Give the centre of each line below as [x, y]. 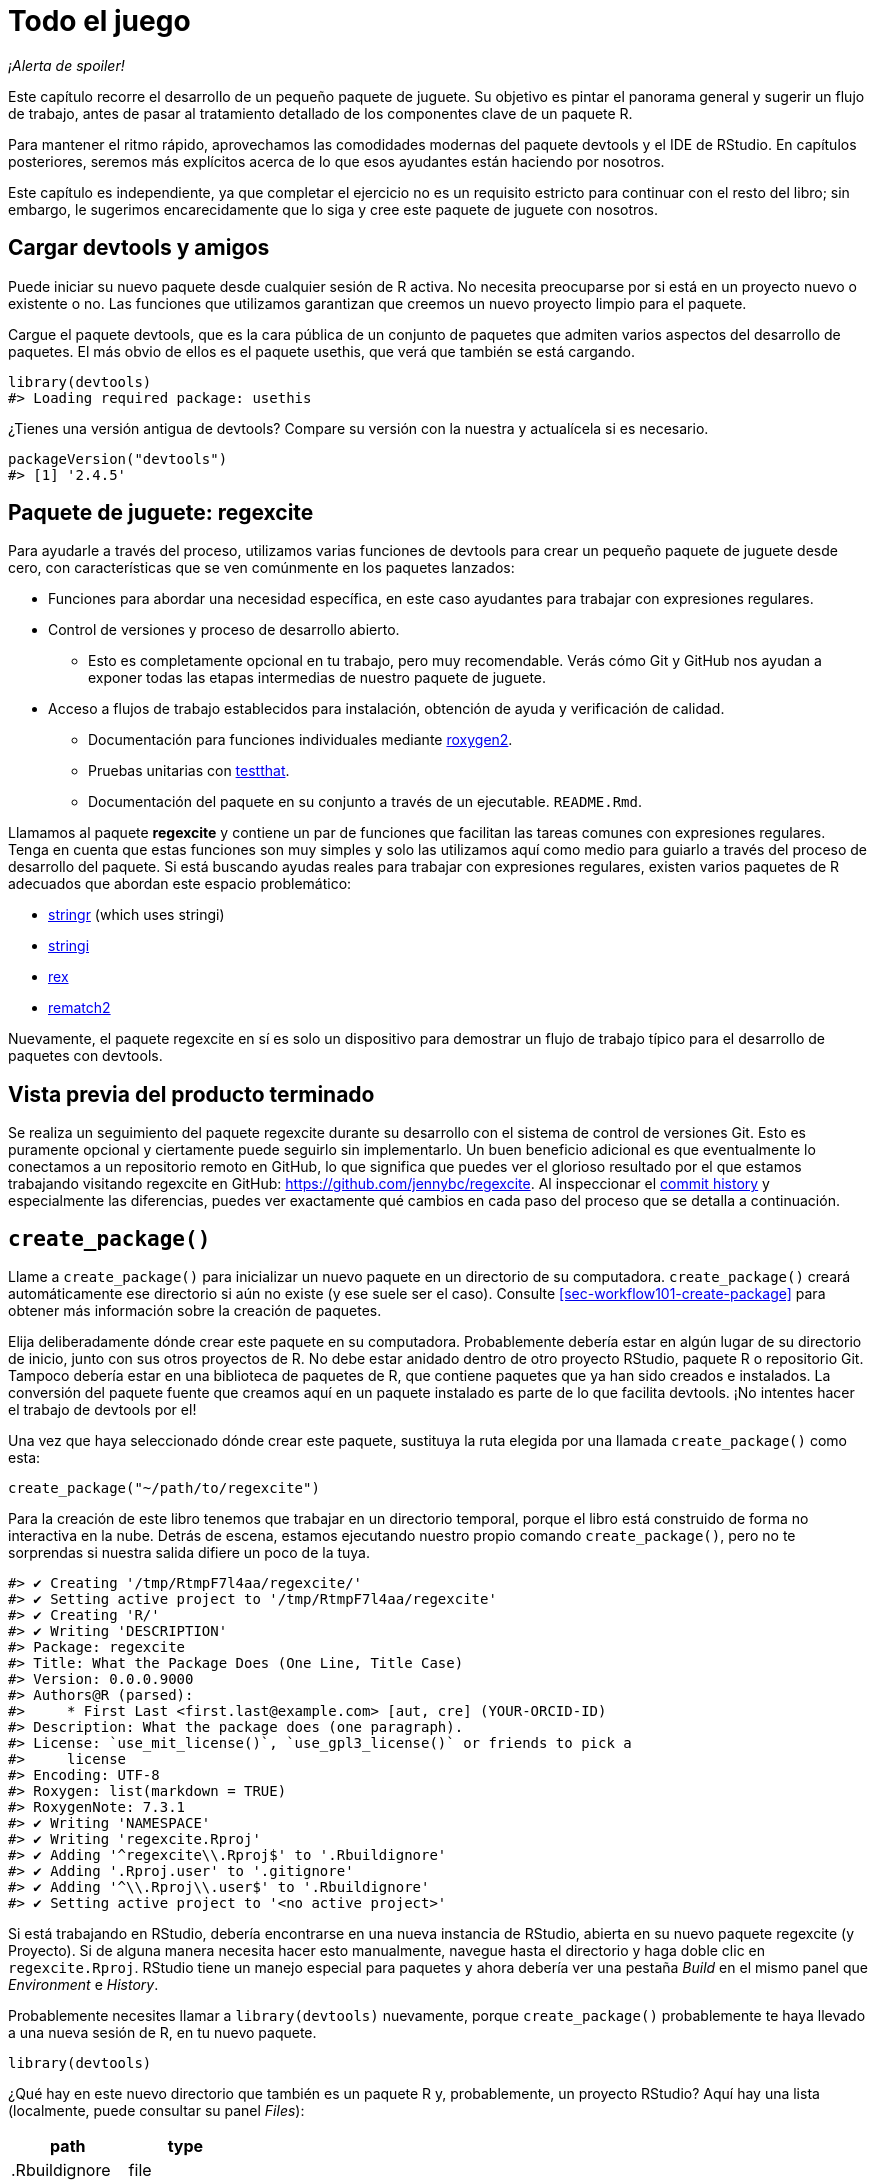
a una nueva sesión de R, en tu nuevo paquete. [162, 2033]
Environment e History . [83, 1985]
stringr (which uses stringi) [136, 915]
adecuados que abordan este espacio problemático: [180, 884]
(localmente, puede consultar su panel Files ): [156, 2111]
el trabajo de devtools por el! [102, 1410]
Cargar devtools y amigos [139, 248]
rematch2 [79, 1008]
